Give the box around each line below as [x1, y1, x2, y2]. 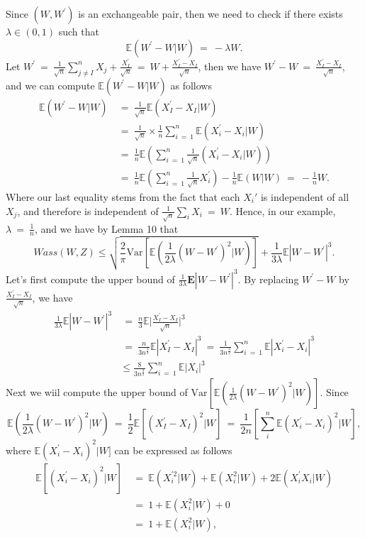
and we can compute [6, 77, 95, 92]
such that [58, 24, 99, 38]
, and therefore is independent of [17, 203, 159, 218]
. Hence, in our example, [230, 203, 336, 218]
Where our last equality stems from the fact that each [6, 189, 240, 204]
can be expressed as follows [114, 442, 232, 457]
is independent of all [260, 189, 349, 204]
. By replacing [237, 271, 299, 286]
